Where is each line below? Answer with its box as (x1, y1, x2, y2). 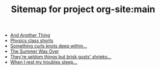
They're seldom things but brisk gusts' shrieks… (10, 54, 112, 60)
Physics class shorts (10, 38, 54, 44)
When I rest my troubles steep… (10, 59, 77, 65)
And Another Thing (10, 32, 50, 39)
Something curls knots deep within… (10, 43, 88, 49)
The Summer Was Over (10, 48, 60, 54)
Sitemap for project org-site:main (11, 4, 155, 15)
